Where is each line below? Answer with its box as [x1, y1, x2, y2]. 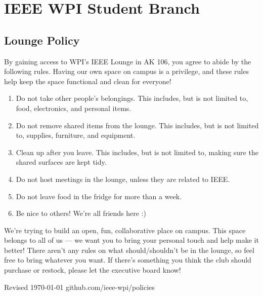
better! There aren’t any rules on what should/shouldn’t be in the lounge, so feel [4, 244, 254, 255]
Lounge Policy [4, 32, 80, 48]
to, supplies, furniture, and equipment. [16, 130, 136, 140]
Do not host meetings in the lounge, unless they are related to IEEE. [16, 173, 230, 184]
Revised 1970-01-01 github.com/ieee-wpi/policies [4, 281, 155, 292]
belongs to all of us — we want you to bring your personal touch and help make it [4, 235, 259, 245]
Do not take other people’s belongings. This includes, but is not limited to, [16, 93, 248, 103]
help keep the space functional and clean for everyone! [4, 76, 171, 86]
